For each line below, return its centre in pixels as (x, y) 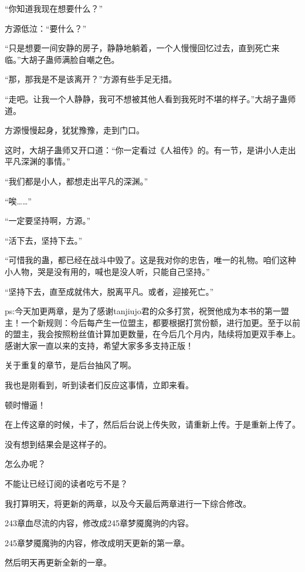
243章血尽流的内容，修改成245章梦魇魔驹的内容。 (99, 523)
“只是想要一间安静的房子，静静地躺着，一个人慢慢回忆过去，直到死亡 (138, 48)
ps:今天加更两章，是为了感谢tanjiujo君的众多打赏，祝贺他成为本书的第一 (143, 311)
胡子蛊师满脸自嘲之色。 (74, 59)
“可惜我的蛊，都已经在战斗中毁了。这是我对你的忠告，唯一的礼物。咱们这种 (150, 260)
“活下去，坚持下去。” (44, 240)
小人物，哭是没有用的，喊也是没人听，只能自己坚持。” (107, 271)
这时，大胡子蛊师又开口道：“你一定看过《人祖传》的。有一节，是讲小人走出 (150, 149)
